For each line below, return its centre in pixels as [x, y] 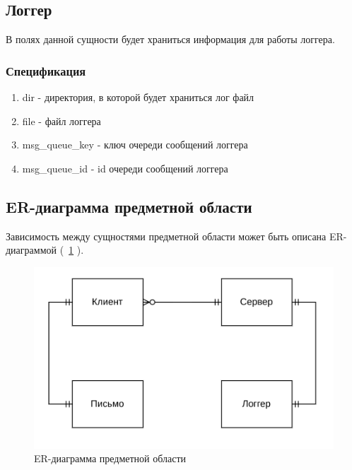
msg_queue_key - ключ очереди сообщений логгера [135, 145]
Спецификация [46, 70]
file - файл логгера [61, 121]
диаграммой [31, 250]
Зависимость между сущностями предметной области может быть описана [166, 236]
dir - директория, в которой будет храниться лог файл [138, 97]
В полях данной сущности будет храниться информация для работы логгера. [170, 39]
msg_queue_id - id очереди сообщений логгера [125, 168]
